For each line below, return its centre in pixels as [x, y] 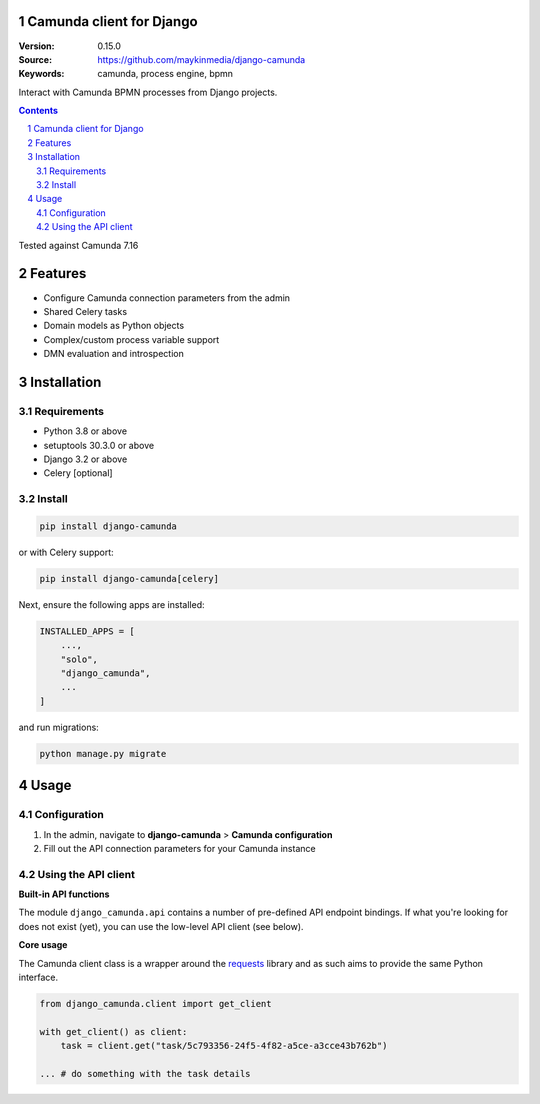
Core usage [43, 945]
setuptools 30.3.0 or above [99, 445]
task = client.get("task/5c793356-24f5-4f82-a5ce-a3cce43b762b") [224, 1046]
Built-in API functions [64, 894]
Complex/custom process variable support [131, 339]
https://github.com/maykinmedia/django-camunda [201, 59]
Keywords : [41, 74]
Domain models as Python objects [114, 326]
